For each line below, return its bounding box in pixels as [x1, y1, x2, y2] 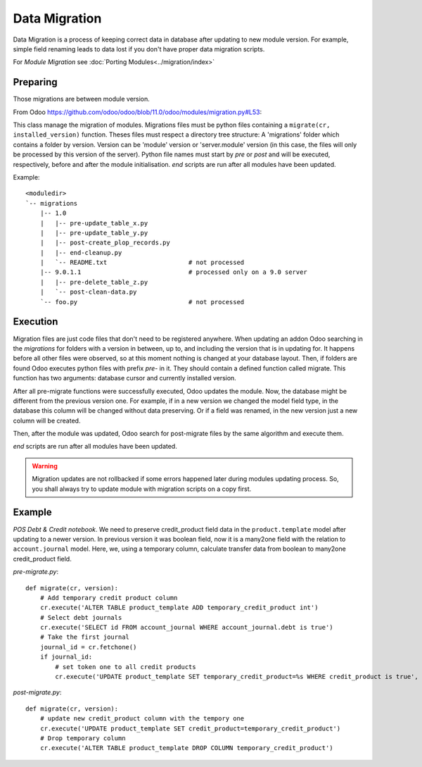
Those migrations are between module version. [13, 95, 151, 104]
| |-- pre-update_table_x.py [39, 219, 148, 227]
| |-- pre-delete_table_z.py [39, 278, 148, 286]
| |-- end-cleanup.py [39, 249, 122, 256]
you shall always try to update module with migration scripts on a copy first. [32, 485, 252, 493]
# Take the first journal [39, 633, 130, 641]
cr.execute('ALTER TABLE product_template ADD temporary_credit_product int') [39, 604, 319, 612]
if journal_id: [39, 653, 93, 661]
